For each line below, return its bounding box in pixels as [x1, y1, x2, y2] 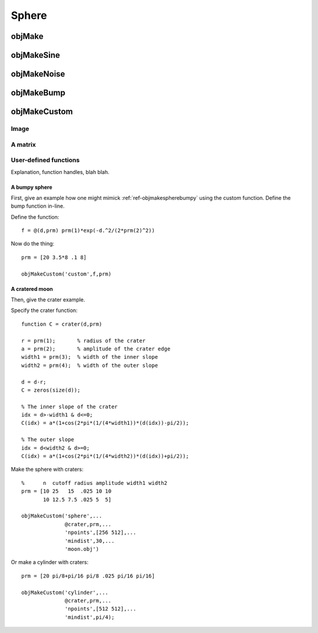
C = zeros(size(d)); [21, 386, 81, 393]
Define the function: [11, 213, 59, 221]
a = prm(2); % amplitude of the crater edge [21, 345, 171, 352]
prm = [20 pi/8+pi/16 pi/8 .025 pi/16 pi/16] [21, 572, 155, 579]
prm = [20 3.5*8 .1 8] [21, 254, 87, 261]
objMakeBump [11, 88, 66, 98]
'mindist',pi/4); [65, 614, 115, 621]
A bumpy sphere [11, 183, 52, 191]
